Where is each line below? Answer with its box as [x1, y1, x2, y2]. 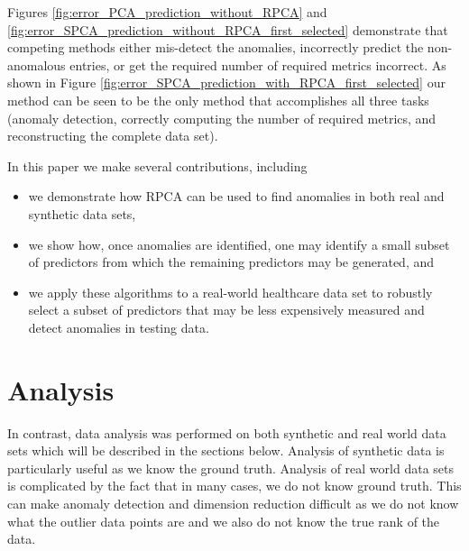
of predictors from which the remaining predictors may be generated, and [28, 253, 435, 271]
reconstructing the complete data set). [7, 126, 218, 145]
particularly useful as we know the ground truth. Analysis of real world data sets [7, 458, 454, 477]
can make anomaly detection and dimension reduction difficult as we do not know [7, 494, 459, 512]
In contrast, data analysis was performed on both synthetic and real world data [7, 423, 446, 442]
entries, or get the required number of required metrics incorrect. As [69, 55, 446, 74]
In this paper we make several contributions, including [7, 156, 308, 175]
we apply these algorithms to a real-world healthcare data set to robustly [28, 282, 433, 301]
